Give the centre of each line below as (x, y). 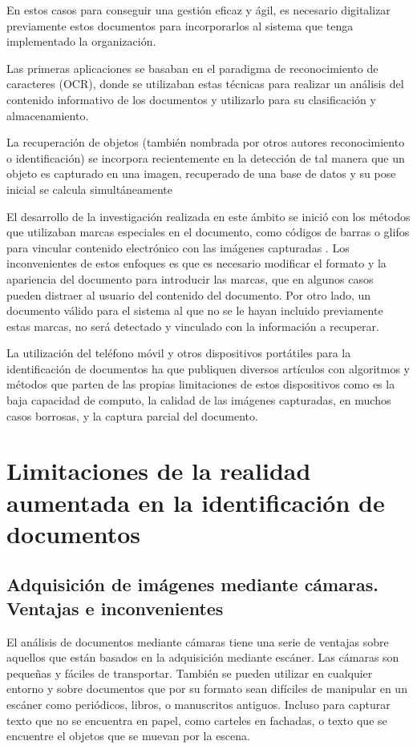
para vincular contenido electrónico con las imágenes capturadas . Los (178, 247)
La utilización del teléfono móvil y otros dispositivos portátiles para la (179, 353)
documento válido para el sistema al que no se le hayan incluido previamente (195, 310)
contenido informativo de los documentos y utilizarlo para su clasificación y (191, 99)
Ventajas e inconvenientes (115, 608)
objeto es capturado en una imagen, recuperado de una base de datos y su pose (201, 173)
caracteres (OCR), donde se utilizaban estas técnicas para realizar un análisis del (205, 84)
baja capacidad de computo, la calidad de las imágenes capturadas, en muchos (199, 400)
